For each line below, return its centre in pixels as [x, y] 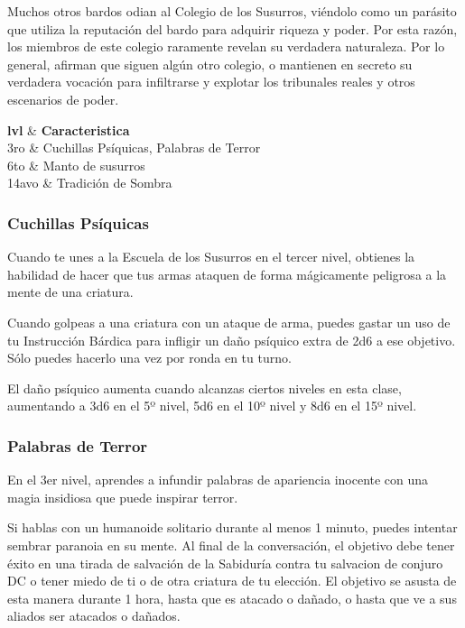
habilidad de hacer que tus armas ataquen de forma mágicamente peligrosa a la [227, 274]
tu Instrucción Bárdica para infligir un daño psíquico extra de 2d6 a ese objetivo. [232, 340]
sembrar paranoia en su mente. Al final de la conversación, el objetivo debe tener [231, 545]
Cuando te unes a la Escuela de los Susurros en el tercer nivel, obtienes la [211, 257]
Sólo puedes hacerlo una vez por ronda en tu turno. [149, 358]
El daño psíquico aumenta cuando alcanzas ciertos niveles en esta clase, [205, 388]
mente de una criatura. [70, 292]
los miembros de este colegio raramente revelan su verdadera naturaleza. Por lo [226, 46]
